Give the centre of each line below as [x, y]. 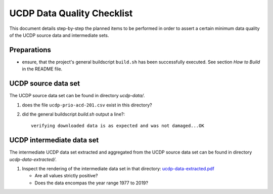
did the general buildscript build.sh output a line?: [74, 114]
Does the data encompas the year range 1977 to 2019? [92, 183]
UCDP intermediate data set [54, 140]
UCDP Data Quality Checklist [71, 13]
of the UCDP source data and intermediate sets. [59, 35]
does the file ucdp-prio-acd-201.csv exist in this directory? [87, 105]
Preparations [30, 50]
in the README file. [42, 69]
